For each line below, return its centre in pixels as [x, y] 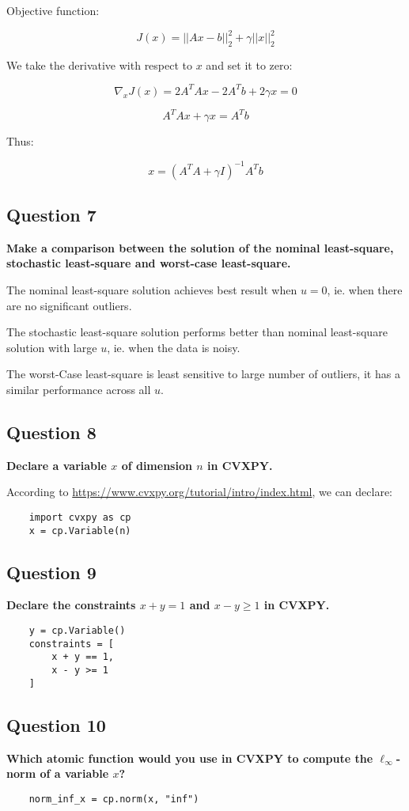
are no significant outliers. [69, 305]
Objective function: [53, 10]
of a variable [74, 773]
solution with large [52, 347]
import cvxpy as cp [80, 517]
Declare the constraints [71, 605]
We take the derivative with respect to [100, 64]
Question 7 [51, 214]
